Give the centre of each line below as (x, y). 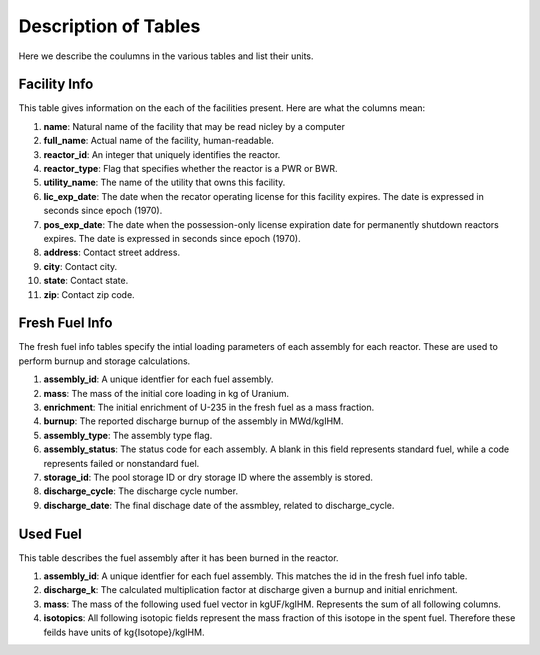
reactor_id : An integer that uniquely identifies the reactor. (162, 154)
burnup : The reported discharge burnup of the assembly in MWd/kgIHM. (193, 421)
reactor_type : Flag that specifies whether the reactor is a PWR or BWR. (191, 169)
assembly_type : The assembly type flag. (128, 435)
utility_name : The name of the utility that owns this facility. (164, 182)
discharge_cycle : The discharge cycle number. (141, 491)
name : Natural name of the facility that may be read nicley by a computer (194, 126)
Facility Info (56, 84)
